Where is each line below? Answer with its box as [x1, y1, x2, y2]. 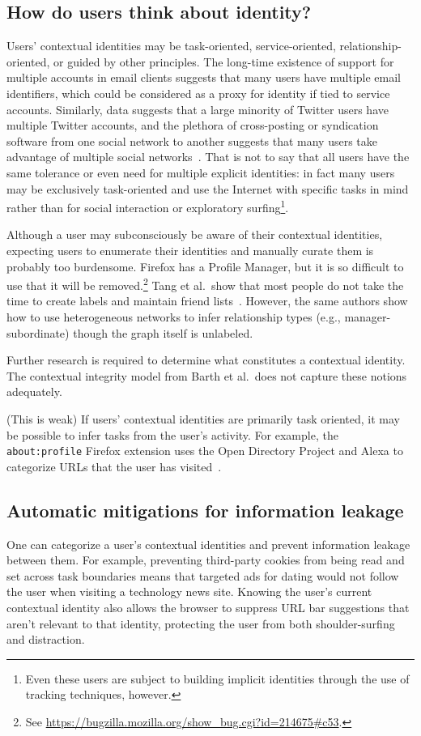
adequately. [6, 383, 62, 400]
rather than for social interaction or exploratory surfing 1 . [6, 197, 289, 215]
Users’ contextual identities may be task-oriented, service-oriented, [6, 37, 336, 54]
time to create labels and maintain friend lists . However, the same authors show [6, 292, 408, 309]
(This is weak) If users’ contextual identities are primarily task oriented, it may [6, 410, 400, 427]
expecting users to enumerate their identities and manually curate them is [6, 241, 374, 258]
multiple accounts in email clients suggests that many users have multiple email [6, 69, 402, 86]
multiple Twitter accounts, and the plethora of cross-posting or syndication [6, 117, 379, 134]
